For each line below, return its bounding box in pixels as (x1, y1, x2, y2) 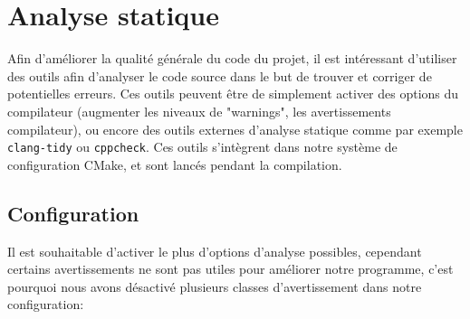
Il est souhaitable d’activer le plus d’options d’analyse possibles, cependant (7, 241, 422, 260)
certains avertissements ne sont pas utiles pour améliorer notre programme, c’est (7, 259, 454, 278)
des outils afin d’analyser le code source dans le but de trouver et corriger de (7, 66, 432, 85)
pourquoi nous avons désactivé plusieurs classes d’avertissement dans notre (7, 277, 422, 296)
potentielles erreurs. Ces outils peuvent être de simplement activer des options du (7, 84, 459, 103)
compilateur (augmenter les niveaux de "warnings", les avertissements (7, 101, 391, 120)
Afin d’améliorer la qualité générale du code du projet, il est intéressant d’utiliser (7, 49, 457, 68)
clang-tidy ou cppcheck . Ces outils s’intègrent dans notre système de (7, 137, 398, 156)
